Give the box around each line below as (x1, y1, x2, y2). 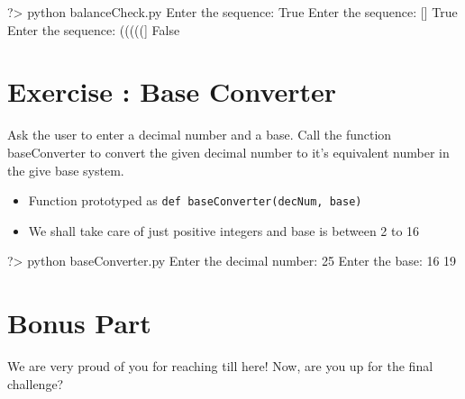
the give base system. (7, 160, 124, 179)
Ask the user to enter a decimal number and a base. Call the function (7, 125, 392, 144)
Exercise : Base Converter (7, 73, 337, 110)
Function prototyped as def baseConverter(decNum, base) (28, 191, 362, 210)
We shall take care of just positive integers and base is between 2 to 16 (28, 221, 420, 240)
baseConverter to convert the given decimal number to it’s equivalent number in (7, 142, 450, 161)
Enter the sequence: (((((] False (7, 20, 180, 39)
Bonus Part (7, 304, 151, 341)
